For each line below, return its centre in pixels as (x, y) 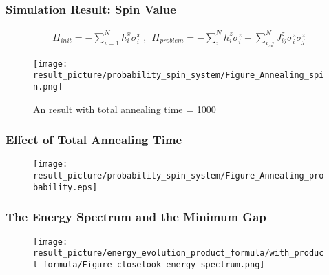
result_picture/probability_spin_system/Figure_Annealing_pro (179, 175)
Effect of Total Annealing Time (94, 140)
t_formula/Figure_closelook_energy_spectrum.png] (149, 264)
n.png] (48, 86)
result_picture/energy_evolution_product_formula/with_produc (179, 253)
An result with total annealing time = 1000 (125, 109)
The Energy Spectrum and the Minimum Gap (136, 217)
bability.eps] (65, 187)
